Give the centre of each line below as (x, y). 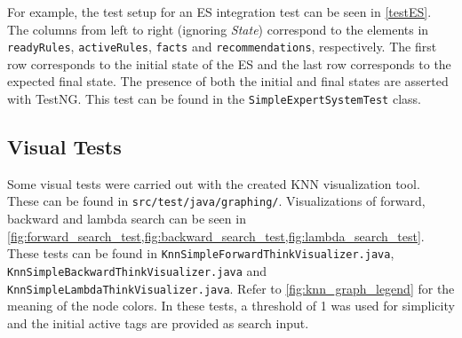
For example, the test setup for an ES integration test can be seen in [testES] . (219, 12)
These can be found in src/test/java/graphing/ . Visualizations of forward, (216, 201)
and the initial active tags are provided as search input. (158, 322)
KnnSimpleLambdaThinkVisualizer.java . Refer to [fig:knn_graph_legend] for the (231, 288)
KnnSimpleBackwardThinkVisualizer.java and (137, 270)
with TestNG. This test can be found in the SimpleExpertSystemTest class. (214, 99)
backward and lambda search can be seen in (127, 219)
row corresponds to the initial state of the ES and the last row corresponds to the (229, 63)
